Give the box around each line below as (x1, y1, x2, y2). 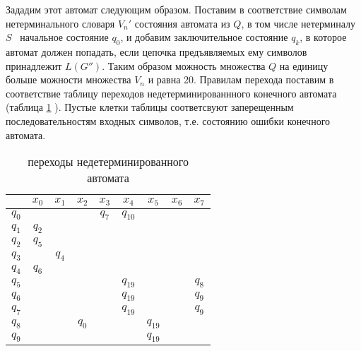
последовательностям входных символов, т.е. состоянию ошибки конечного (6, 113, 331, 128)
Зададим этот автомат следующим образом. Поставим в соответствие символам (6, 2, 347, 16)
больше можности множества (6, 72, 131, 87)
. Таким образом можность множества (102, 58, 266, 73)
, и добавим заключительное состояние (120, 30, 288, 44)
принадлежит (6, 58, 62, 73)
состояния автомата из (134, 16, 230, 30)
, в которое (300, 30, 347, 44)
